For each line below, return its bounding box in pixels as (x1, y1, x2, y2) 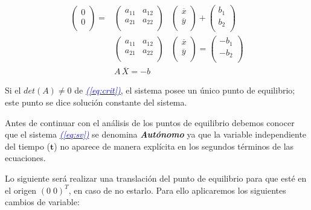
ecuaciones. (5, 151, 46, 164)
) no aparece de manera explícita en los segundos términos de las (54, 139, 294, 152)
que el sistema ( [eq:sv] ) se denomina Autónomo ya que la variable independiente (5, 128, 307, 141)
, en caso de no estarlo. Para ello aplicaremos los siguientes (68, 183, 286, 196)
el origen (5, 183, 37, 196)
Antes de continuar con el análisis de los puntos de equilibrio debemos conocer (5, 116, 295, 129)
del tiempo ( (5, 139, 51, 152)
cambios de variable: (5, 196, 80, 208)
